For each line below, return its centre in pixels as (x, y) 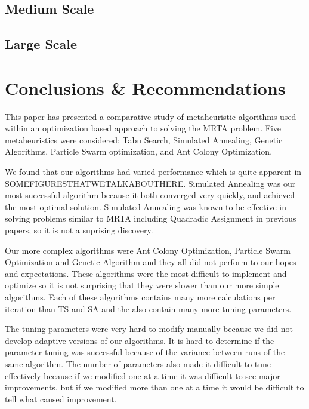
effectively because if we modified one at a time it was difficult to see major (143, 375)
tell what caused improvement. (61, 399)
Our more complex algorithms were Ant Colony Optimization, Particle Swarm (148, 250)
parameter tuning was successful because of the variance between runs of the (145, 352)
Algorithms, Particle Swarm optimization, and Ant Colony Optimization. (139, 151)
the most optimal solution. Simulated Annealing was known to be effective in (146, 206)
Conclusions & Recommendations (145, 87)
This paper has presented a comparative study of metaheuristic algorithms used (151, 116)
